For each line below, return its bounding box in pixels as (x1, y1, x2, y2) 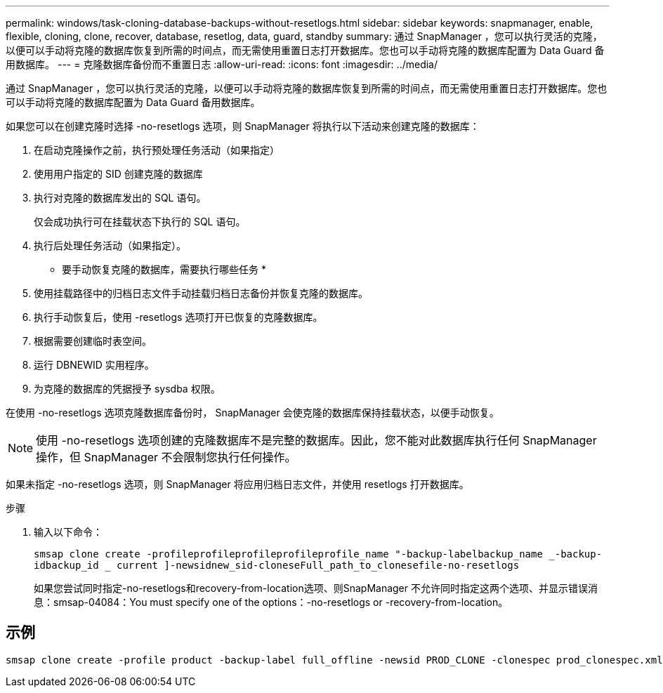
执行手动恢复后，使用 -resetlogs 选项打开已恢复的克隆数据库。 (34, 311, 323, 323)
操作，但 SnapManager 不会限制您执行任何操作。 (36, 450, 296, 464)
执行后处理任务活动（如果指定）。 (34, 239, 186, 251)
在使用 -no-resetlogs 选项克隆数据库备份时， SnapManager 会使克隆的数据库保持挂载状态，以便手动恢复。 (6, 407, 499, 418)
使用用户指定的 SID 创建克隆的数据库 (34, 168, 203, 180)
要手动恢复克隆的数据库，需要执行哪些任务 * (62, 263, 266, 275)
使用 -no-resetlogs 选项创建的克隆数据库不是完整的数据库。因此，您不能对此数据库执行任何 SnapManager (36, 433, 597, 447)
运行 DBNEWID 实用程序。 (34, 359, 155, 371)
